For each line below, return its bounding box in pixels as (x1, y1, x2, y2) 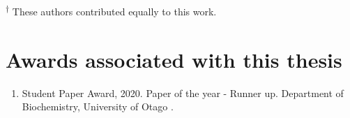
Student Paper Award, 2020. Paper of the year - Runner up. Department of (22, 85, 344, 100)
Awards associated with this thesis (6, 45, 342, 73)
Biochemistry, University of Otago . (22, 99, 174, 114)
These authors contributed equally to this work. (12, 4, 217, 18)
